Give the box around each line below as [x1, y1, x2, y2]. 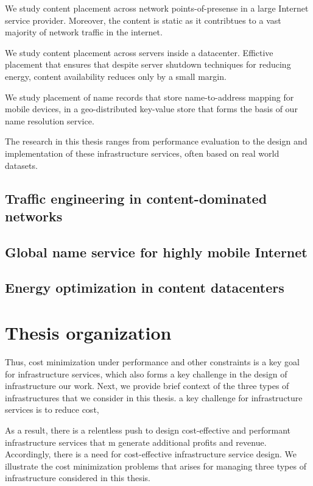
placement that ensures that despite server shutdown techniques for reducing [5, 58, 291, 71]
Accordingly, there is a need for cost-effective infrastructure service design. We [5, 448, 297, 460]
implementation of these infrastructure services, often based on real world [5, 146, 280, 159]
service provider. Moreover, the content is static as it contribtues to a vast [5, 13, 281, 26]
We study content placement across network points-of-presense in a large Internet [5, 2, 309, 14]
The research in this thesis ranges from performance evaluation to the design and [5, 135, 308, 148]
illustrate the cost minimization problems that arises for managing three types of [5, 459, 306, 472]
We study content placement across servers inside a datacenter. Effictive [5, 46, 273, 59]
